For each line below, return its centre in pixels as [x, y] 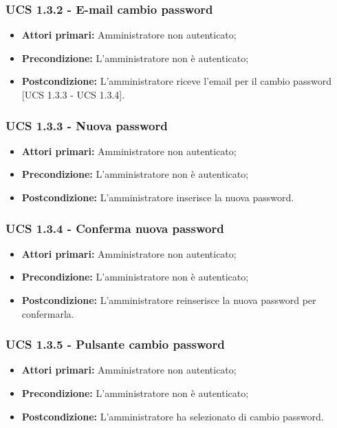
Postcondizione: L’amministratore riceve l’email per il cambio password [176, 81]
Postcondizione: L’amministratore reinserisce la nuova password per [169, 300]
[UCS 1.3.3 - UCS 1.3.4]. [73, 94]
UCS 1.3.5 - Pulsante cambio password [115, 344]
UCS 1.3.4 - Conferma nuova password [115, 228]
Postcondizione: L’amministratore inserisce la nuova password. [158, 197]
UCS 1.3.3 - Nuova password [87, 125]
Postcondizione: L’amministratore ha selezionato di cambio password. [173, 416]
